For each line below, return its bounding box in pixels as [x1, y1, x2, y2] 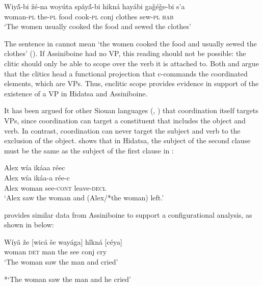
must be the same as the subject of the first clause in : [4, 145, 174, 155]
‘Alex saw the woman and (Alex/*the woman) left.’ [4, 192, 164, 203]
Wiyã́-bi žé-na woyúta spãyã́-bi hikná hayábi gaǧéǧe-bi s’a [4, 1, 185, 11]
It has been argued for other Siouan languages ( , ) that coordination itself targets [4, 105, 258, 116]
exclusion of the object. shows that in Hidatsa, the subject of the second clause [4, 135, 251, 146]
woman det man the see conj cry [4, 246, 107, 257]
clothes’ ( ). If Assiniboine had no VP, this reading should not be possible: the [4, 48, 246, 59]
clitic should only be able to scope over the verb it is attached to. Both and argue [4, 58, 259, 68]
